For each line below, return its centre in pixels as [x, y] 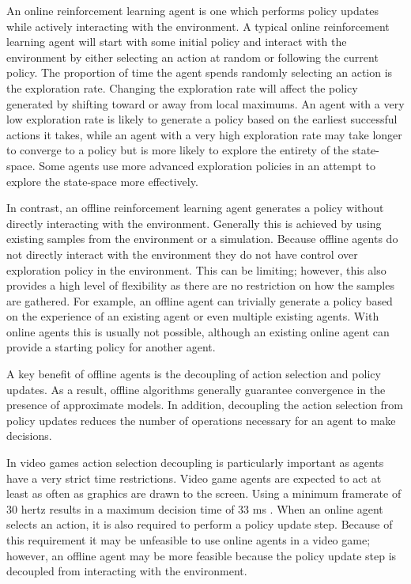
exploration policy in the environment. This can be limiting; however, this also [196, 269]
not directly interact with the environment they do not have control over [182, 254]
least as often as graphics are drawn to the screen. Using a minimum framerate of [204, 493]
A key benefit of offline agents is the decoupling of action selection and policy [194, 374]
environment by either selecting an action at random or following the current [192, 57]
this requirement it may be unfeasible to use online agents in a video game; [189, 540]
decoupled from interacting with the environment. [127, 571]
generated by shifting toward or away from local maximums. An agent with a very [205, 103]
